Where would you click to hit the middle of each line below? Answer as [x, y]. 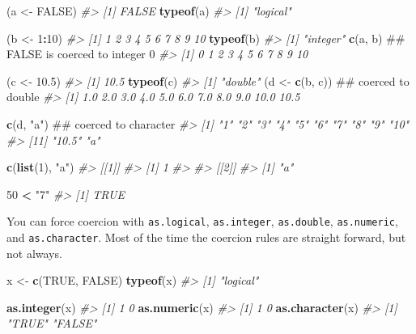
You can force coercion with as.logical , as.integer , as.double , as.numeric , [202, 221]
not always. [34, 253]
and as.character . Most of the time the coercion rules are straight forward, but [206, 237]
